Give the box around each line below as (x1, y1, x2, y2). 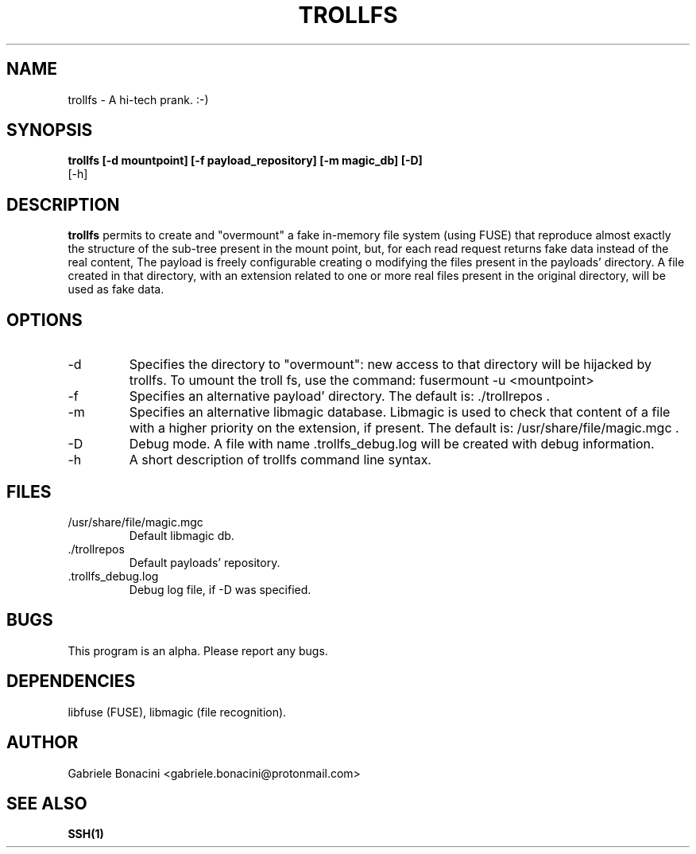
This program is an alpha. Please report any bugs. (68, 643, 328, 658)
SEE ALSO (6, 793, 87, 813)
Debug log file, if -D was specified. (129, 582, 311, 596)
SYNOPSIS (6, 120, 93, 141)
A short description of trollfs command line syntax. (129, 452, 431, 468)
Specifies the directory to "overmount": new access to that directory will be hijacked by (129, 356, 652, 373)
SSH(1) (68, 827, 104, 841)
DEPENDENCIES (6, 671, 136, 692)
